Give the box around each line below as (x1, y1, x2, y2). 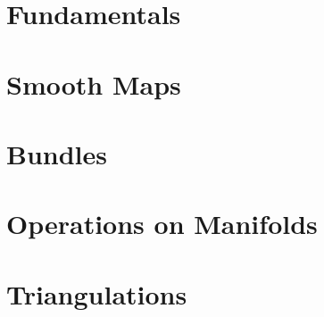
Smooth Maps (6, 65, 181, 102)
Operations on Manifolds (6, 205, 318, 242)
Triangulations (6, 275, 187, 312)
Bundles (6, 135, 107, 171)
